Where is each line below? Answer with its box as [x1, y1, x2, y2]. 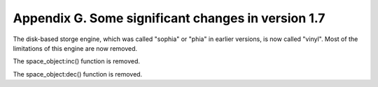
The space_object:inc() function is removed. [13, 57, 140, 65]
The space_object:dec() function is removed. [13, 70, 143, 78]
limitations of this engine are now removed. [13, 44, 138, 52]
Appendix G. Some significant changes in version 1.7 [13, 10, 325, 26]
